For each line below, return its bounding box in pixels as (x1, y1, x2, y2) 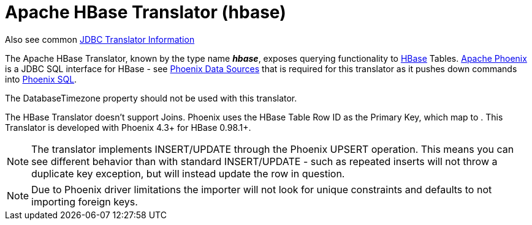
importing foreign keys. (31, 195, 138, 208)
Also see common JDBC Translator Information (5, 34, 195, 45)
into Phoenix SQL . (5, 73, 77, 84)
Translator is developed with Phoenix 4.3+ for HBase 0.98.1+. (5, 122, 251, 133)
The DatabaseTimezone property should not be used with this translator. (5, 92, 297, 103)
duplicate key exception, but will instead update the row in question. (31, 167, 345, 180)
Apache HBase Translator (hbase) (5, 2, 286, 23)
